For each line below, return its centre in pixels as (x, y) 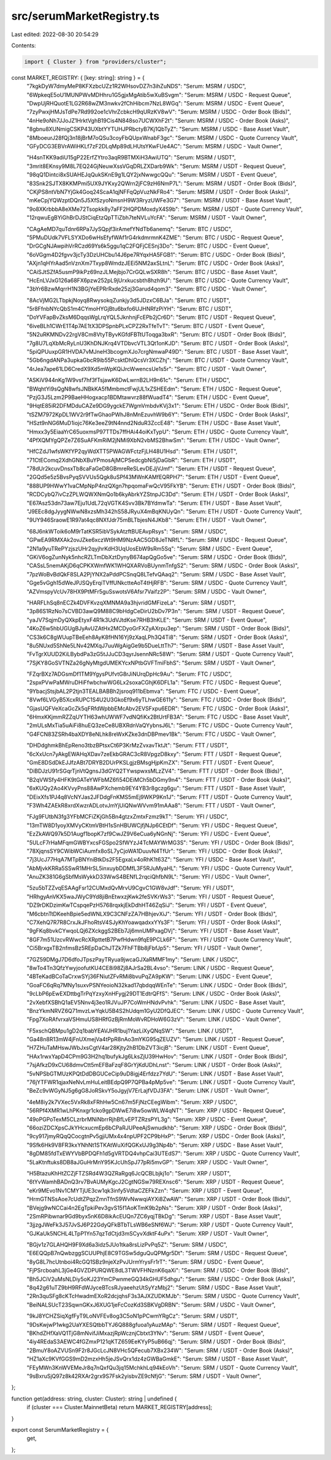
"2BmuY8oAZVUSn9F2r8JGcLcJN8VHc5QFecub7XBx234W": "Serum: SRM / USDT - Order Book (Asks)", (160, 1350)
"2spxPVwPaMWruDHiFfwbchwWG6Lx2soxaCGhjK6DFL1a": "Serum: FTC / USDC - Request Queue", (154, 682)
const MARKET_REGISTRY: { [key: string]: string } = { (78, 77)
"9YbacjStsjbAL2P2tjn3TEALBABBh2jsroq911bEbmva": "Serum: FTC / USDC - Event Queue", (143, 691)
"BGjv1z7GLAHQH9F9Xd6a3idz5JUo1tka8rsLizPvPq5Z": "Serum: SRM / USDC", (127, 1245)
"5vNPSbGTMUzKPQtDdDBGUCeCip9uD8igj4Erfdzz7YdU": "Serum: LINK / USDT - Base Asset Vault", (155, 1074)
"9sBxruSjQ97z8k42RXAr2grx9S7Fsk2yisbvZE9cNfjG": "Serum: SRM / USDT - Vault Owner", (144, 1376)
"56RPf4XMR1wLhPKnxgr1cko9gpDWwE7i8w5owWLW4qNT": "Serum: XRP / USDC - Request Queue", (156, 1110)
